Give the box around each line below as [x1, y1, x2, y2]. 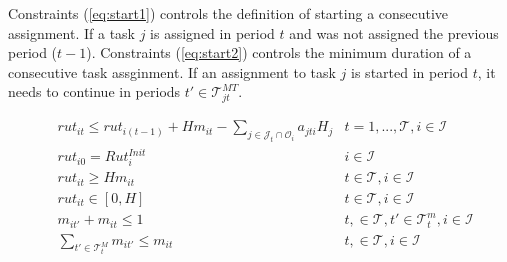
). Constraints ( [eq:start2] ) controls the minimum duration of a [86, 42, 472, 63]
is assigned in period [150, 22, 275, 43]
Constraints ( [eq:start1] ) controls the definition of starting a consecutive [8, 3, 449, 23]
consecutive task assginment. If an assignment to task [8, 61, 336, 82]
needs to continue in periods [8, 81, 181, 102]
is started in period [351, 61, 468, 82]
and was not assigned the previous [289, 22, 499, 43]
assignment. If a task [8, 22, 135, 43]
